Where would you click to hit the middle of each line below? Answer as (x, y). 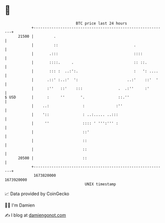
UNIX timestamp (100, 184)
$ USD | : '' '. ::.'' (67, 97)
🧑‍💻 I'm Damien (20, 205)
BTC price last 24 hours (101, 23)
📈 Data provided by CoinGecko (37, 194)
